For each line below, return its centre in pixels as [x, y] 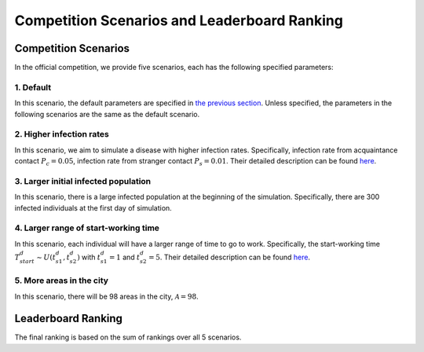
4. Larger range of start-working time [87, 228]
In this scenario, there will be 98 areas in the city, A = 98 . [107, 296]
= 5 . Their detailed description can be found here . [229, 257]
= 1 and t [124, 257]
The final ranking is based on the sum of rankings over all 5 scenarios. [128, 337]
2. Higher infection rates [62, 134]
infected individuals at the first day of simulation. [93, 207]
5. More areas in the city [62, 280]
